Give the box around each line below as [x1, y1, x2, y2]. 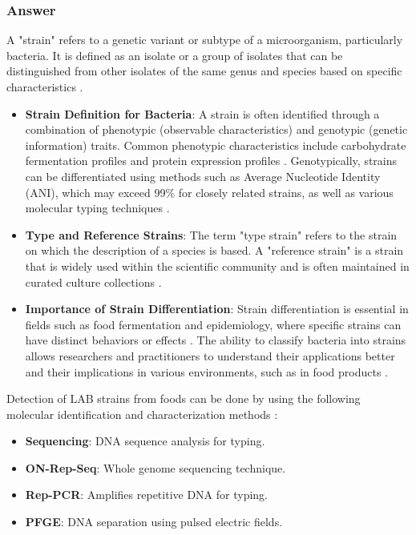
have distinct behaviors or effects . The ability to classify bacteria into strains [25, 332, 406, 348]
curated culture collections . [25, 273, 162, 290]
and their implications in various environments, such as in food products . [25, 363, 388, 380]
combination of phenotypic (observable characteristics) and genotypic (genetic [25, 121, 408, 138]
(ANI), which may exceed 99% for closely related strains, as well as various [25, 183, 394, 200]
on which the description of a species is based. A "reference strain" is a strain [25, 242, 404, 259]
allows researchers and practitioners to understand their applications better [25, 347, 395, 364]
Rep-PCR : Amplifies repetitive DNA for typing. [25, 486, 268, 503]
